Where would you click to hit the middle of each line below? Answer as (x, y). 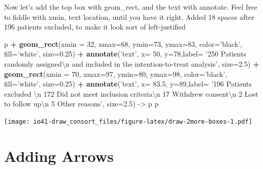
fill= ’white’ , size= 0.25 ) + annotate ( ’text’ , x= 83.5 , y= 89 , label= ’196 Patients (128, 84)
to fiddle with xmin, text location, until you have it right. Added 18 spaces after (129, 17)
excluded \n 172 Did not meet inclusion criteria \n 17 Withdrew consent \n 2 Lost (131, 93)
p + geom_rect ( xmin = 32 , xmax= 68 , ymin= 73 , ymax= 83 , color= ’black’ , (123, 44)
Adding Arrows (59, 156)
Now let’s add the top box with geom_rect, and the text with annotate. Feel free (131, 7)
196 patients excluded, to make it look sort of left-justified (95, 27)
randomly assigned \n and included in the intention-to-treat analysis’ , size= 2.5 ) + (132, 63)
